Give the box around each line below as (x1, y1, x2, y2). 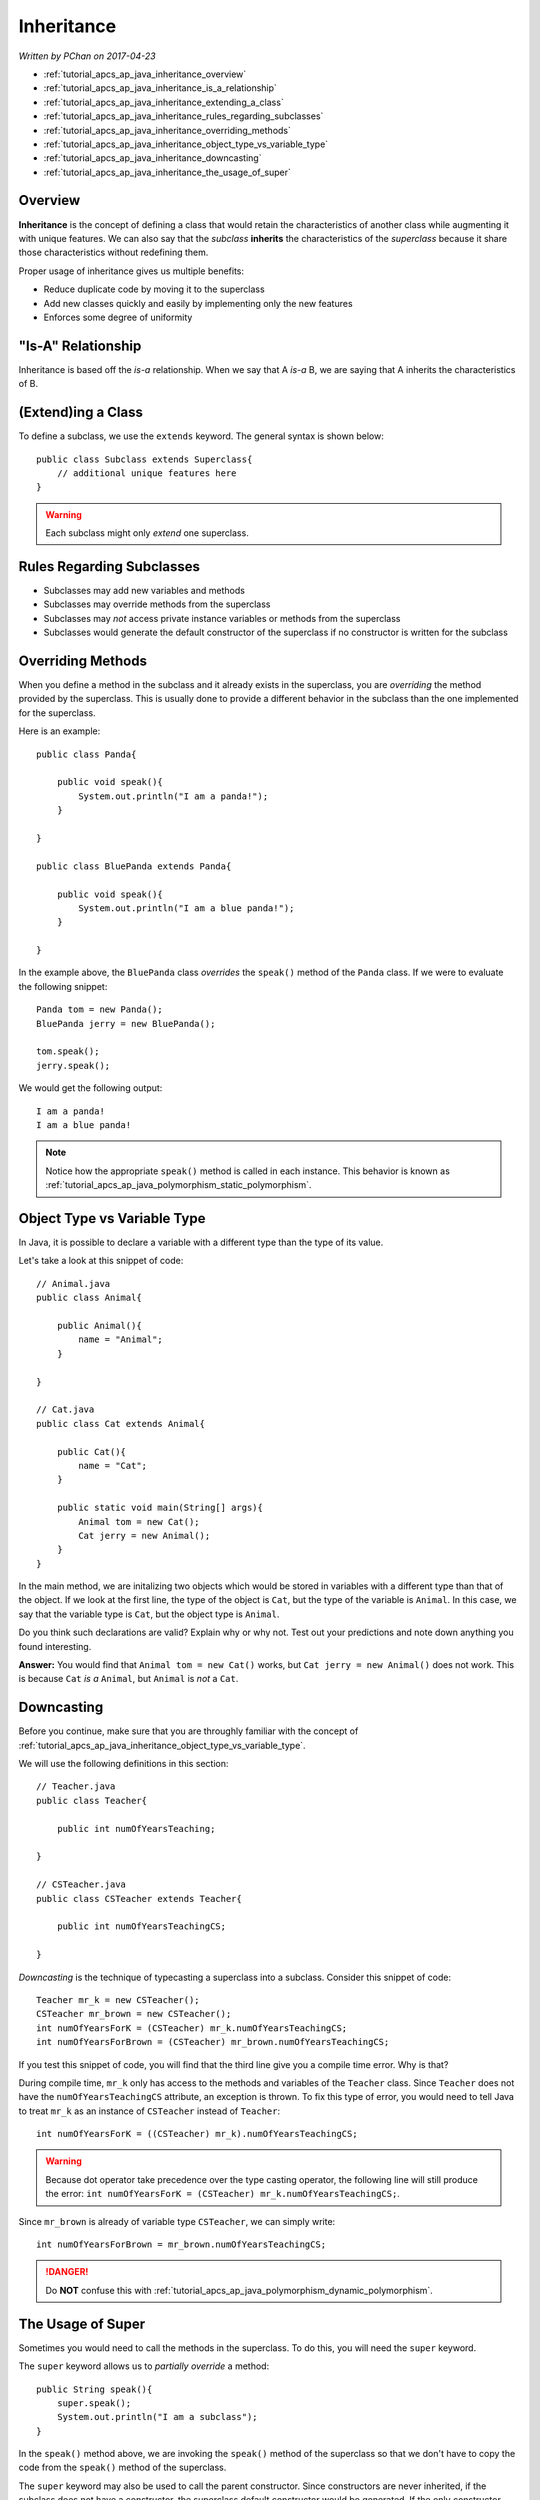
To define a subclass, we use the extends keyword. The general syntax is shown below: (18, 430, 384, 442)
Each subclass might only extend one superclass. (45, 527, 249, 539)
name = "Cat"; (78, 1460, 148, 1471)
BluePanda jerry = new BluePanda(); (36, 1018, 216, 1029)
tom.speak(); (36, 1046, 100, 1057)
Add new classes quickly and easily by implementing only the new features (43, 297, 354, 309)
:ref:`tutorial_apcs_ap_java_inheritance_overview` (43, 68, 247, 80)
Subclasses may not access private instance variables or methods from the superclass (43, 612, 401, 624)
